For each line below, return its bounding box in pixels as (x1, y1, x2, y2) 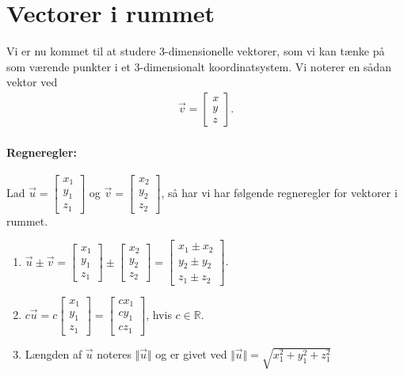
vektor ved (6, 74, 58, 90)
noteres (97, 345, 131, 362)
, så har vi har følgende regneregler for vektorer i (161, 184, 398, 200)
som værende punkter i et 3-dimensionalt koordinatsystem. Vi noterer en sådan (6, 58, 391, 74)
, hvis (146, 306, 172, 322)
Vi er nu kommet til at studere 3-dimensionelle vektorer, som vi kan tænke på (6, 43, 385, 59)
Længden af (25, 345, 82, 362)
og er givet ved (155, 345, 227, 362)
